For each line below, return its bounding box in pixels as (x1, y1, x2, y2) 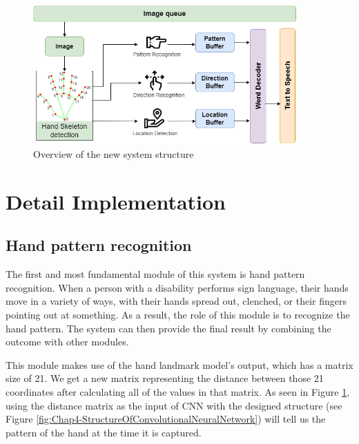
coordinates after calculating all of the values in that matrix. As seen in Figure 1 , (6, 384, 350, 398)
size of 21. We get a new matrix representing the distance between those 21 (6, 371, 324, 385)
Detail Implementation (6, 187, 226, 215)
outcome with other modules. (6, 334, 129, 349)
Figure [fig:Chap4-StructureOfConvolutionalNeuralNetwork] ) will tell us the (6, 412, 326, 426)
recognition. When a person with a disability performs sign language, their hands (6, 280, 349, 294)
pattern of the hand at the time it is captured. (6, 425, 202, 439)
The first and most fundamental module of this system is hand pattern (6, 267, 305, 281)
